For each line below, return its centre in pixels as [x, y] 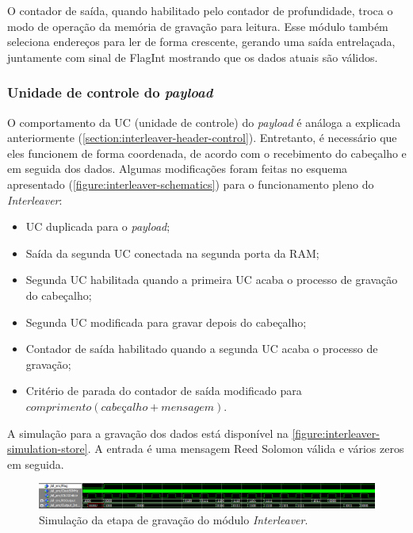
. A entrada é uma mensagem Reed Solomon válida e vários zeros [246, 449]
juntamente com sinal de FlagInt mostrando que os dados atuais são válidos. [193, 57]
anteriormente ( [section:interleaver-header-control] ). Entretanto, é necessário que [202, 138]
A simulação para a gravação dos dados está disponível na [148, 433]
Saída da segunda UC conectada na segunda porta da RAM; [172, 253]
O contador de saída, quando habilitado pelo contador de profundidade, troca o [200, 10]
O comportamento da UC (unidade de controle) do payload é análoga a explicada [204, 122]
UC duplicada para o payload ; [98, 226]
